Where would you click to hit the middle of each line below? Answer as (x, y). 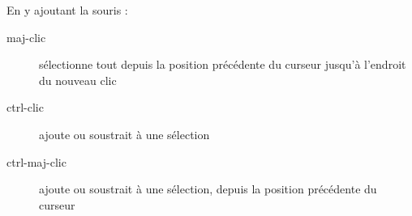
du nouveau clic (78, 80)
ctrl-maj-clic (36, 161)
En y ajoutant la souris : (67, 10)
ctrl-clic (25, 107)
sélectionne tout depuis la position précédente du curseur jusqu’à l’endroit (223, 64)
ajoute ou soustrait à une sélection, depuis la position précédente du (208, 189)
